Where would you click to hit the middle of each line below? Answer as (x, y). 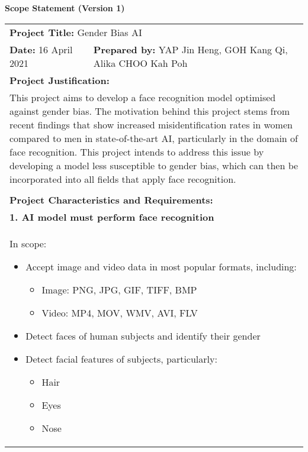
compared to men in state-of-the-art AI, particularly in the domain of (154, 138)
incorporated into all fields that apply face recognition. (123, 179)
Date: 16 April (41, 49)
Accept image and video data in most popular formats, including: (161, 266)
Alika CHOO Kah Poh (140, 63)
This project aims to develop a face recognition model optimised (143, 97)
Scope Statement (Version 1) (65, 8)
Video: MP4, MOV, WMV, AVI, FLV (120, 312)
